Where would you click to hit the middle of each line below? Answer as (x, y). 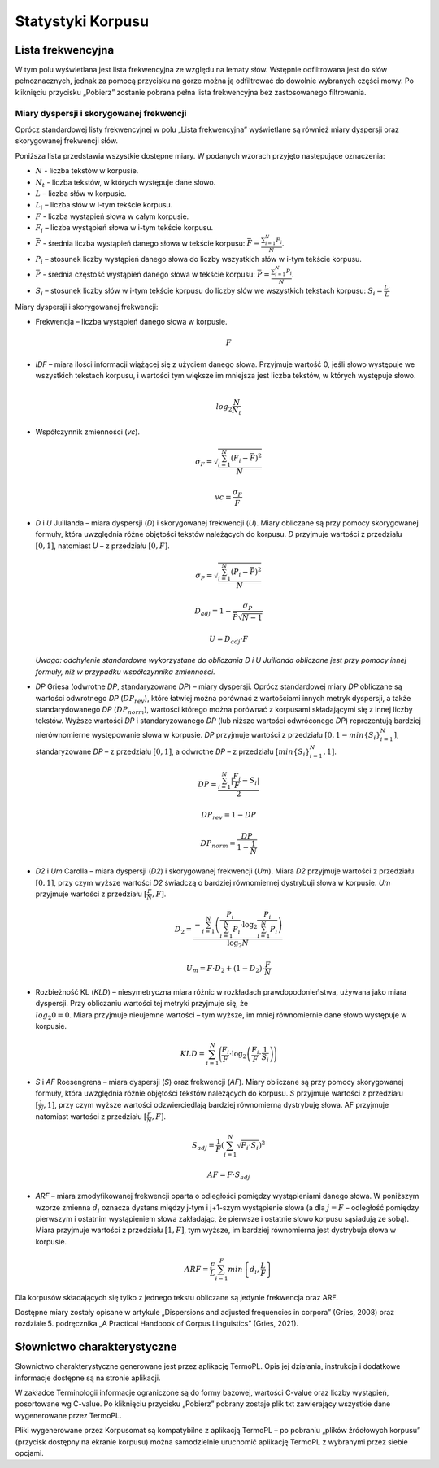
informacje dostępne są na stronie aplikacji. (88, 1378)
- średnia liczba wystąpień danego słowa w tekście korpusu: (144, 243)
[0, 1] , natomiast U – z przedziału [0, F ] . (102, 546)
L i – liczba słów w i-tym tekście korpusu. (104, 206)
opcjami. (29, 1453)
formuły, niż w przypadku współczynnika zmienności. (125, 672)
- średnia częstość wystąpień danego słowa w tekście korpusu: (149, 274)
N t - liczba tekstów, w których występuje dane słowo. (126, 183)
